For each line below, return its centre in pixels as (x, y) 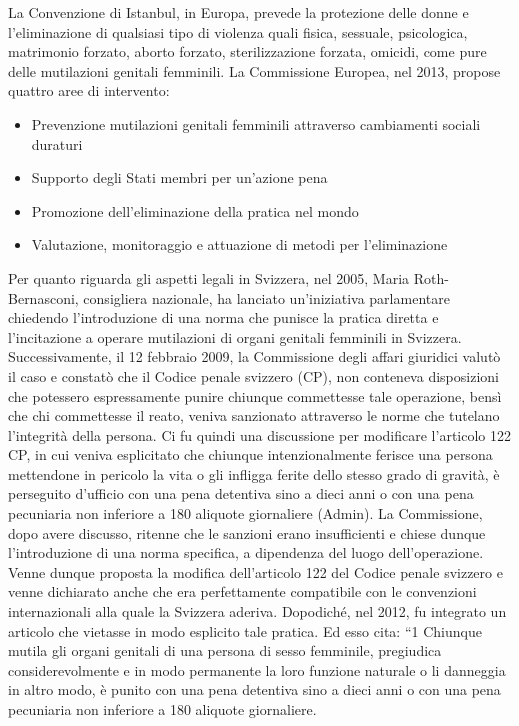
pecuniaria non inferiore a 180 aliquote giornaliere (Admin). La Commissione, (245, 513)
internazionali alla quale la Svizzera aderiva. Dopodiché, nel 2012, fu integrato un (257, 611)
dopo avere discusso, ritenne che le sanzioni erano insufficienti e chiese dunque (247, 532)
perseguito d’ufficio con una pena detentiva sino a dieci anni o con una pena (241, 493)
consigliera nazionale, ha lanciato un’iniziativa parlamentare (266, 297)
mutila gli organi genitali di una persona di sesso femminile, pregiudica (225, 650)
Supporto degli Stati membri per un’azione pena (179, 177)
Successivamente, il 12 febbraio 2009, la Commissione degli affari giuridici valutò (254, 356)
